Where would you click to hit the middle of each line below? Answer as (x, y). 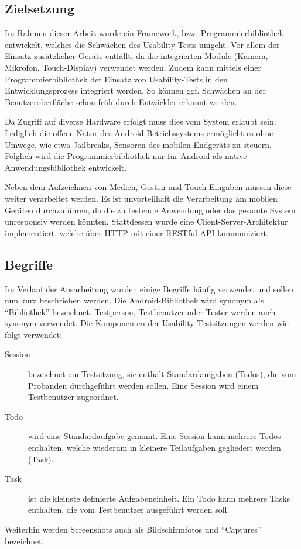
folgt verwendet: (34, 334)
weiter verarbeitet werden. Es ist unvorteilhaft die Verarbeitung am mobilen (141, 198)
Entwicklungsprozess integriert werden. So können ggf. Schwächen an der (135, 90)
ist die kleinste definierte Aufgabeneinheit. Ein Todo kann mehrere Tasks (159, 498)
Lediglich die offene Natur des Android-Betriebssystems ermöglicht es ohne (139, 132)
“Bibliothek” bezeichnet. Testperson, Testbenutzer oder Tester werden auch (140, 311)
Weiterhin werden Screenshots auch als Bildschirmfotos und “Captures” (133, 529)
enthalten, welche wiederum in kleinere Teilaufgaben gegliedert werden (155, 448)
